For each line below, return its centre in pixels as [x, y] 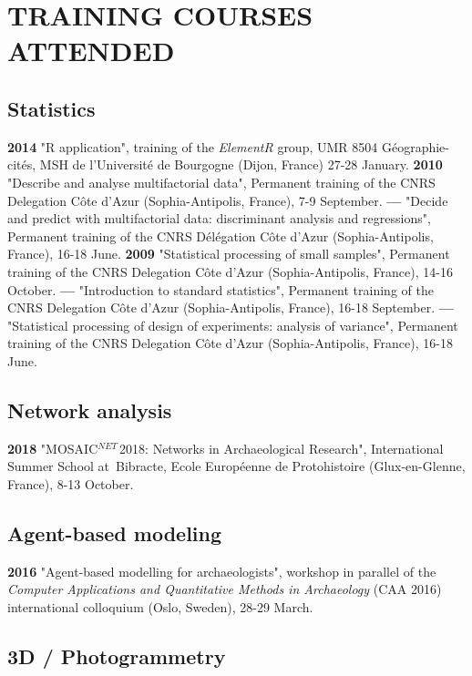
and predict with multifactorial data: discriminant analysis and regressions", [219, 218]
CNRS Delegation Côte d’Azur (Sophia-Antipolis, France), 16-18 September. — [231, 307]
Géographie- [415, 146]
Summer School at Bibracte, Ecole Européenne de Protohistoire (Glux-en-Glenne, [236, 466]
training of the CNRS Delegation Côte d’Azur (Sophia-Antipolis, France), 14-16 [230, 271]
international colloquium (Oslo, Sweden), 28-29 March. [160, 606]
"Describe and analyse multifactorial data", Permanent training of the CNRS [221, 182]
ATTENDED [91, 51]
